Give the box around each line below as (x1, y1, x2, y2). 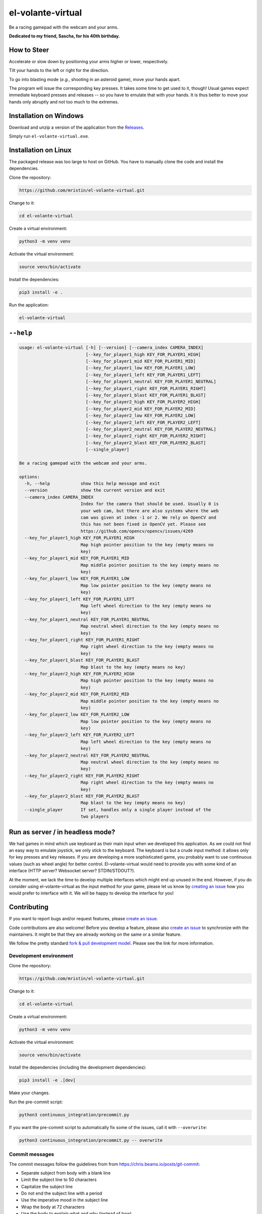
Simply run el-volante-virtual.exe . (9, 134, 89, 139)
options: (19, 474, 40, 479)
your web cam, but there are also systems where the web (80, 508, 219, 513)
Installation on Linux (9, 146, 72, 154)
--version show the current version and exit (24, 488, 165, 493)
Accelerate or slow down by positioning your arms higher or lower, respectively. (9, 58, 168, 64)
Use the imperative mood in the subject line (21, 1197, 108, 1203)
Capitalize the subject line (21, 1183, 73, 1189)
